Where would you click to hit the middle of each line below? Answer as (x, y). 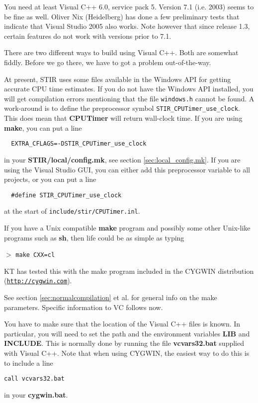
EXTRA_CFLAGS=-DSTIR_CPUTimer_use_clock (79, 144)
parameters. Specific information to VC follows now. (84, 307)
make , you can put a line (43, 127)
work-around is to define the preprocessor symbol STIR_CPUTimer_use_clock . (122, 108)
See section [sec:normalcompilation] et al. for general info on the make (111, 297)
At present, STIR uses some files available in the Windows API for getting (118, 79)
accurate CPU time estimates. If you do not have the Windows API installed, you (129, 89)
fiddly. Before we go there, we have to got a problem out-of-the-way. (108, 62)
